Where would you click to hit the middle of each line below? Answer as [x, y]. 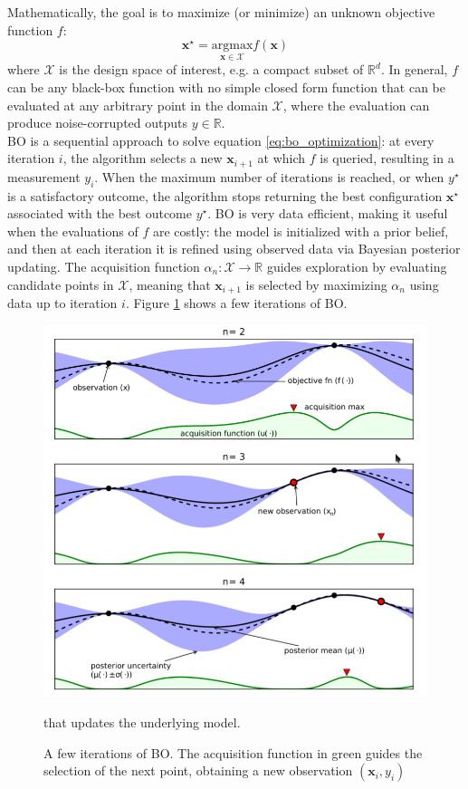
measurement [44, 176]
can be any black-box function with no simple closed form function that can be [226, 87]
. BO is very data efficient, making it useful [328, 213]
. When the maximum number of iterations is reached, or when [269, 176]
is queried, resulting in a [387, 158]
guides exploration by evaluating [357, 266]
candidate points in [61, 284]
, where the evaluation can [356, 105]
